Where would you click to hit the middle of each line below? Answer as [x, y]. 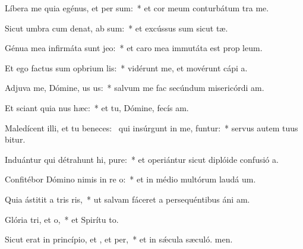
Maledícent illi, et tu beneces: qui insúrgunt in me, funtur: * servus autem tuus [151, 127]
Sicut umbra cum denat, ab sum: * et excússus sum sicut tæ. [116, 28]
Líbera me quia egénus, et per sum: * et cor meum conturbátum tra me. [137, 8]
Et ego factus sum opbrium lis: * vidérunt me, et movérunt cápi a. [126, 67]
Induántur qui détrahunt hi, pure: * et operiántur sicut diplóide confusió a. [142, 159]
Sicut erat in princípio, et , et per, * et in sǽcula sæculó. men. [119, 239]
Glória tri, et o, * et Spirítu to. [62, 219]
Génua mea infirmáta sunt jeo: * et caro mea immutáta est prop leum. [134, 48]
